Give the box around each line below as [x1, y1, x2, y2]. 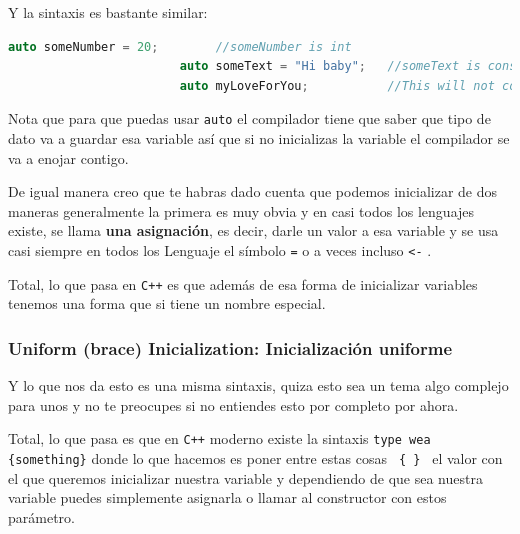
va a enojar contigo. [8, 147, 129, 168]
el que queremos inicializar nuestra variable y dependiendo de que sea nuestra [8, 467, 483, 488]
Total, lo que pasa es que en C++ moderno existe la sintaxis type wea [8, 428, 431, 449]
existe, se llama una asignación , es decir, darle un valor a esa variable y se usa [8, 220, 499, 241]
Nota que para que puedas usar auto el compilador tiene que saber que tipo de [8, 108, 491, 129]
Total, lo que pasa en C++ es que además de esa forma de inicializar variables [8, 273, 478, 294]
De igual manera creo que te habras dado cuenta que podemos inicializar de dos [8, 181, 498, 202]
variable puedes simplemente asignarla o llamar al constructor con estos [8, 487, 447, 508]
